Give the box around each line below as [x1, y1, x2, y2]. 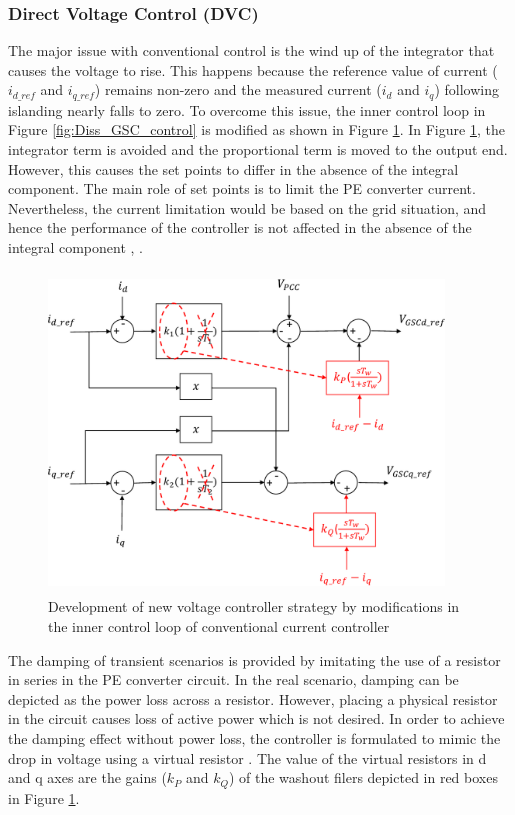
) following [434, 79, 499, 100]
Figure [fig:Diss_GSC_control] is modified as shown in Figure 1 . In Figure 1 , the [8, 119, 505, 140]
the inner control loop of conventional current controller [48, 616, 390, 637]
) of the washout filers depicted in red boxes [228, 767, 498, 788]
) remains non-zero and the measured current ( [94, 79, 382, 100]
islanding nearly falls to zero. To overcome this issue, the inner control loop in [8, 99, 486, 120]
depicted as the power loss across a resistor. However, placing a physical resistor [8, 688, 498, 709]
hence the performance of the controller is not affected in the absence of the [8, 217, 472, 238]
